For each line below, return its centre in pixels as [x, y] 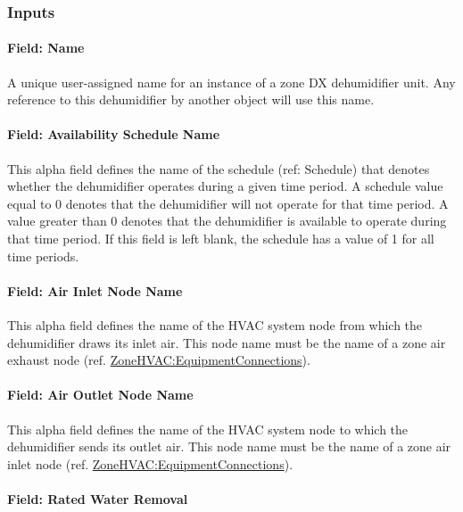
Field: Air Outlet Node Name [100, 395]
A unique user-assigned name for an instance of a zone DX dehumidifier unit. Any [231, 82]
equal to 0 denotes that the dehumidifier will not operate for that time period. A [228, 203]
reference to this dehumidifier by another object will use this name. [191, 99]
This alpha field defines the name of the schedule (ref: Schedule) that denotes [219, 168]
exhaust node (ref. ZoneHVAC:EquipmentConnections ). [159, 360]
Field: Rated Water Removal [98, 498]
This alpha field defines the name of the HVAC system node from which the [215, 324]
